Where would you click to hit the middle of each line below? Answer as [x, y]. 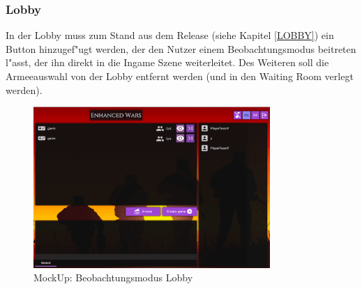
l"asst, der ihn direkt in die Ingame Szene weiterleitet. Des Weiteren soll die [167, 62]
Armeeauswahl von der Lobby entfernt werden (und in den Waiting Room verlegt [180, 76]
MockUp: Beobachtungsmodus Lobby [113, 278]
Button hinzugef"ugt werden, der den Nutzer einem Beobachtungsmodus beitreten [181, 48]
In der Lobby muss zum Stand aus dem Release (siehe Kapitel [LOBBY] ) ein [170, 35]
